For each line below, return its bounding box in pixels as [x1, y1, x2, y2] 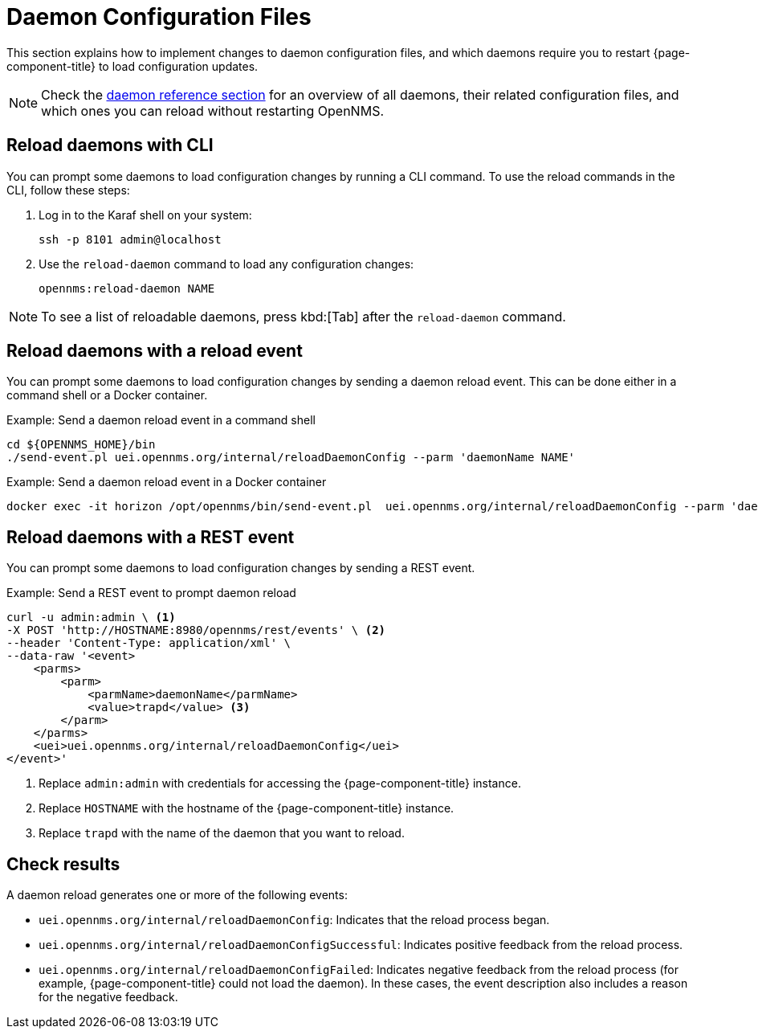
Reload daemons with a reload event [6, 341, 303, 362]
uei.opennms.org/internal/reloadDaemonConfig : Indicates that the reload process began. [39, 913, 550, 927]
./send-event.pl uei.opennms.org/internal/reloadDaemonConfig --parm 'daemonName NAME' [6, 451, 576, 464]
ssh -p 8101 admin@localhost [39, 232, 222, 246]
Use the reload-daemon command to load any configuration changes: [39, 256, 414, 271]
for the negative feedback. [39, 990, 178, 1004]
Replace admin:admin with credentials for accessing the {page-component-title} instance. [39, 776, 521, 791]
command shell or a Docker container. [6, 388, 208, 403]
